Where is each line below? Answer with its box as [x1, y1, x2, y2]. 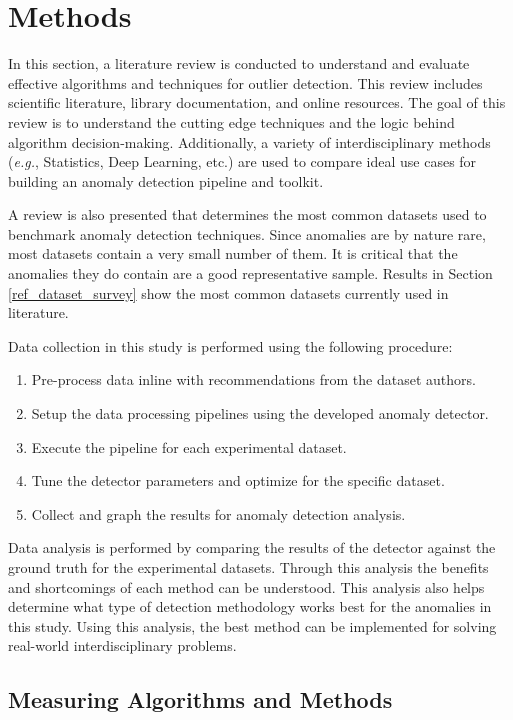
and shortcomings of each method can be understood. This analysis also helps [8, 576, 485, 597]
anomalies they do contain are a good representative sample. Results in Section [8, 263, 493, 284]
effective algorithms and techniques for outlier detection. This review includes [8, 72, 483, 93]
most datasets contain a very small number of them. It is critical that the [8, 243, 458, 264]
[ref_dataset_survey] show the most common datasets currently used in [8, 282, 449, 303]
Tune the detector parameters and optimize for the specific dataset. [31, 470, 445, 491]
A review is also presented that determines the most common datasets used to [8, 204, 487, 225]
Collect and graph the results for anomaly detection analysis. [31, 503, 406, 524]
